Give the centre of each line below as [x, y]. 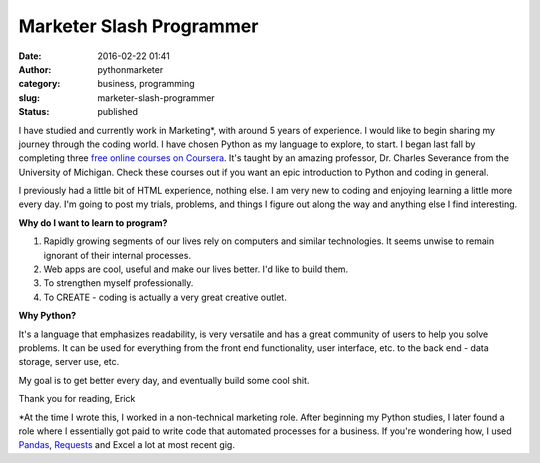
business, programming [146, 84]
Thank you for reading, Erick [77, 399]
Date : [30, 56]
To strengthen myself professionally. [118, 283]
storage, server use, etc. [69, 362]
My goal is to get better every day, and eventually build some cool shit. [164, 380]
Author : [35, 69]
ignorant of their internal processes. [117, 255]
